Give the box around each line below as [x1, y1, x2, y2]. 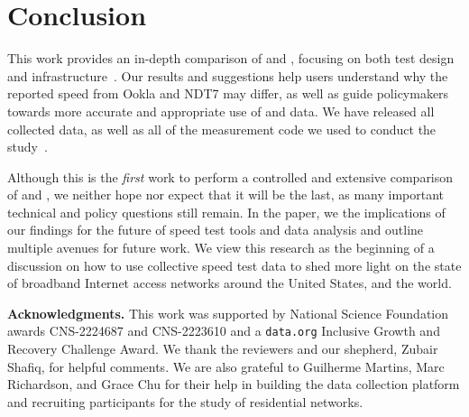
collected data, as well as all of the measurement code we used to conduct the [7, 119, 437, 138]
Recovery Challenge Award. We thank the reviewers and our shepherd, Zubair [7, 339, 438, 358]
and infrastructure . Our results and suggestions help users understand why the [7, 66, 448, 85]
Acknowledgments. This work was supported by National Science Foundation [7, 303, 449, 322]
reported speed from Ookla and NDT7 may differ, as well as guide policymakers [7, 84, 449, 103]
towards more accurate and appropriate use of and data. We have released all [7, 101, 435, 120]
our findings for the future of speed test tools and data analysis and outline [7, 220, 424, 239]
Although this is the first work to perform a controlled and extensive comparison [7, 167, 454, 186]
